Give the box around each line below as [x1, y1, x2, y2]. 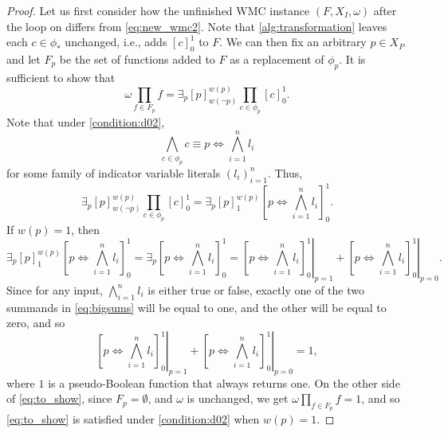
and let [6, 50, 41, 67]
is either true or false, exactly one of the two [147, 281, 364, 298]
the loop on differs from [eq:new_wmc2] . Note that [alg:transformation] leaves [6, 18, 387, 34]
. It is [339, 50, 366, 67]
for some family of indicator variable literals [6, 164, 221, 181]
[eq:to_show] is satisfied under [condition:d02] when [6, 411, 260, 427]
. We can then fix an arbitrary [219, 33, 367, 50]
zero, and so [6, 314, 65, 331]
